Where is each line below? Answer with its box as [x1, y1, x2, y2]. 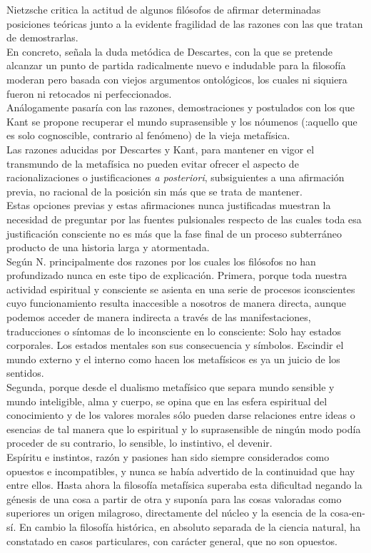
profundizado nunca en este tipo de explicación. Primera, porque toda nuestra [6, 268, 347, 283]
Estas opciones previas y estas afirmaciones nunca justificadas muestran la [6, 198, 331, 213]
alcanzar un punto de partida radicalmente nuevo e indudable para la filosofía [6, 58, 346, 73]
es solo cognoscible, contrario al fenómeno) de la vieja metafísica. [6, 128, 290, 143]
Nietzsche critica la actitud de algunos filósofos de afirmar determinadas [6, 2, 321, 16]
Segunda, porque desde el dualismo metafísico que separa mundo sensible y [6, 380, 335, 395]
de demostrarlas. [6, 30, 78, 45]
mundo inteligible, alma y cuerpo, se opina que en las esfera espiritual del [6, 393, 327, 408]
